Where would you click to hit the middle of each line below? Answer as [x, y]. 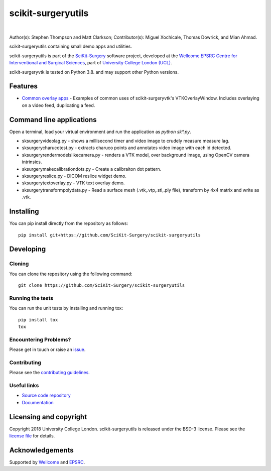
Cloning [19, 264]
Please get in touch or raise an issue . [47, 349]
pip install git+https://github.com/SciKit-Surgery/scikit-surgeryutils [109, 235]
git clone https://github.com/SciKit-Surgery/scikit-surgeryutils [102, 285]
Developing [28, 249]
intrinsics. [32, 162]
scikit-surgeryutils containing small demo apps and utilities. [71, 46]
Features [23, 86]
